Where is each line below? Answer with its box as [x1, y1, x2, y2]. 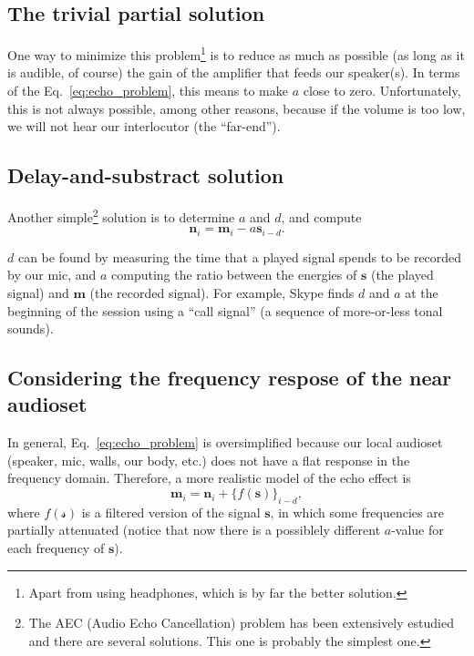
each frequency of [7, 538, 105, 558]
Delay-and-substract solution [7, 161, 284, 190]
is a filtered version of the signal [81, 502, 261, 521]
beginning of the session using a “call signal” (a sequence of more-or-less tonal [7, 301, 443, 320]
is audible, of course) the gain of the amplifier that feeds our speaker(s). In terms [7, 63, 460, 82]
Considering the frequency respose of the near [7, 364, 452, 392]
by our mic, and [7, 265, 97, 284]
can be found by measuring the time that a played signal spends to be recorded [17, 247, 462, 266]
